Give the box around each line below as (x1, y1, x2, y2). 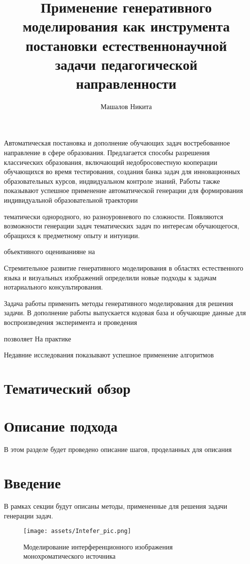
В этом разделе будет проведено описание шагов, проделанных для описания (4, 444, 232, 454)
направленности (76, 73, 177, 93)
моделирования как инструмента (22, 16, 230, 36)
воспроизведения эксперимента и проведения (4, 317, 137, 327)
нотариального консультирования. (4, 282, 103, 292)
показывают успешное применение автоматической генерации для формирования (4, 185, 243, 195)
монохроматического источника (23, 551, 116, 561)
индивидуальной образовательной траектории (4, 195, 138, 205)
